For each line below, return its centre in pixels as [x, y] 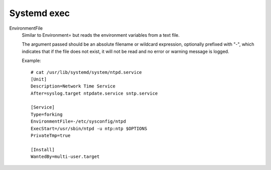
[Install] [43, 149]
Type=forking [47, 114]
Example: [31, 61]
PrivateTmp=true [51, 136]
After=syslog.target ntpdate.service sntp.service [94, 93]
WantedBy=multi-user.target [65, 157]
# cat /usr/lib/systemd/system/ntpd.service [87, 72]
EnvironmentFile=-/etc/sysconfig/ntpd [79, 121]
